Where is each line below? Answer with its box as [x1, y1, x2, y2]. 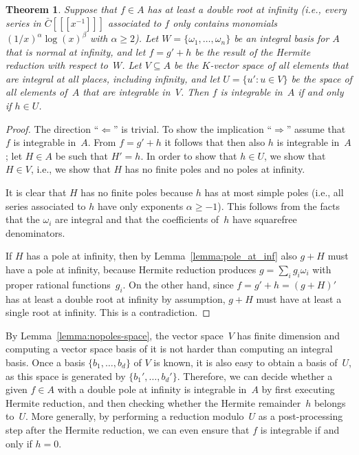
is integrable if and [260, 422, 340, 436]
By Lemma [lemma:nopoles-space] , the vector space [6, 328, 224, 342]
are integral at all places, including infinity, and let [6, 71, 220, 85]
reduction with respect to [6, 58, 108, 72]
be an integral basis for [234, 31, 329, 45]
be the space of [291, 71, 352, 85]
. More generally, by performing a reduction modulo [25, 409, 244, 423]
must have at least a [256, 291, 342, 306]
